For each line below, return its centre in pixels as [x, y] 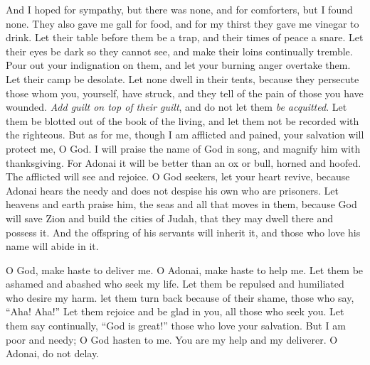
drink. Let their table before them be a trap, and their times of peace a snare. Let [185, 37]
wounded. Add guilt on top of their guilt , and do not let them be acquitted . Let [176, 107]
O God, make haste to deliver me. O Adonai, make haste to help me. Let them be [185, 269]
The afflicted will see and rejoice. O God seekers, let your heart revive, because [178, 176]
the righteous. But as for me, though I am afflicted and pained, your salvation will [185, 135]
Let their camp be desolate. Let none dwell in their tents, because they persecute [183, 78]
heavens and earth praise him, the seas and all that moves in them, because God [181, 204]
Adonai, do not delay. [53, 353]
